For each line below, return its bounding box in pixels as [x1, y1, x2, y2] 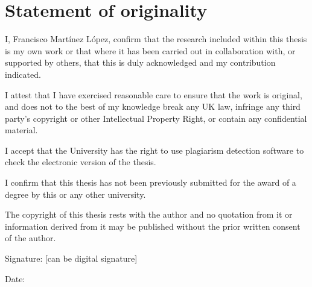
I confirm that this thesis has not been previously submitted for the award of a [5, 176, 296, 189]
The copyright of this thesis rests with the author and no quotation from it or [5, 208, 293, 221]
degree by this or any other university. [5, 188, 146, 200]
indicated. [5, 68, 41, 80]
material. [5, 124, 38, 136]
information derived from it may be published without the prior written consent [5, 219, 301, 232]
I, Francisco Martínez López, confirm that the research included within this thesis [5, 33, 307, 45]
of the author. [5, 232, 56, 244]
